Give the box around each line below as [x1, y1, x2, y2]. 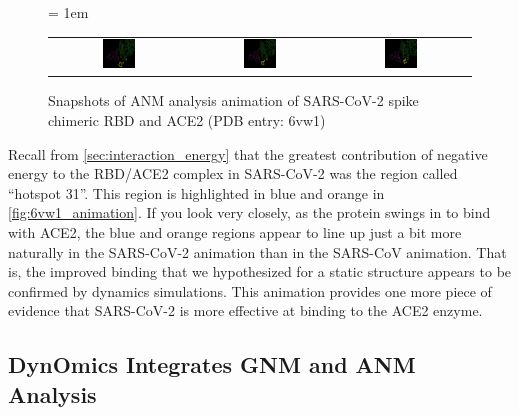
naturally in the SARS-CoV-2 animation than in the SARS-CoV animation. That [8, 241, 507, 262]
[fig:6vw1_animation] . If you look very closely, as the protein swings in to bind [8, 202, 491, 223]
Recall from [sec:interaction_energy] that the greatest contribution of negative [8, 143, 488, 164]
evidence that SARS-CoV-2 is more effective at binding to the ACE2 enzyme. [8, 300, 483, 321]
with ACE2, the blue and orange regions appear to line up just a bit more [8, 221, 462, 242]
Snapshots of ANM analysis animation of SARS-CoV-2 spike [48, 90, 419, 111]
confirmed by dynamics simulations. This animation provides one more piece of [8, 280, 492, 301]
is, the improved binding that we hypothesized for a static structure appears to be [8, 261, 512, 282]
